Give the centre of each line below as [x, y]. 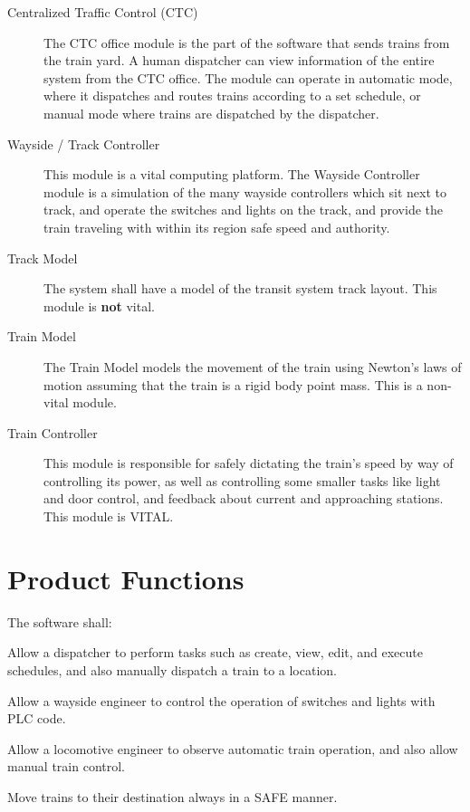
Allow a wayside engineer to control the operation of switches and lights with [221, 700]
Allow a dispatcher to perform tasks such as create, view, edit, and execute [215, 652]
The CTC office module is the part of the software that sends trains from [247, 42]
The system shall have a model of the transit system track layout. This [240, 288]
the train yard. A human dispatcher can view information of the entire [239, 60]
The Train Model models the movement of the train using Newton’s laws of [253, 366]
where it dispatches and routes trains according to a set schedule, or [232, 96]
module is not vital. [99, 306]
